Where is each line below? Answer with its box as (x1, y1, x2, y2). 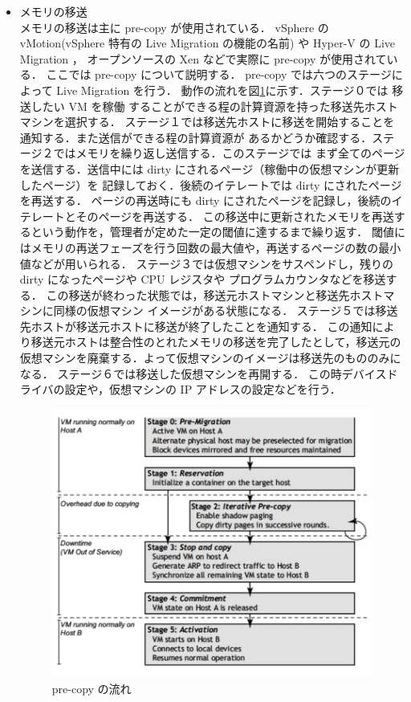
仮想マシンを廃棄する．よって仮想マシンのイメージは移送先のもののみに (19, 349, 401, 366)
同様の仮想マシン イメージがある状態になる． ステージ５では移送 (53, 302, 398, 319)
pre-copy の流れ (51, 680, 132, 696)
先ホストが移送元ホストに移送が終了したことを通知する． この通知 (19, 317, 372, 334)
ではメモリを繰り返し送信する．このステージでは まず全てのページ (53, 145, 405, 161)
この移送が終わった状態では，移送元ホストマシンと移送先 (46, 286, 350, 303)
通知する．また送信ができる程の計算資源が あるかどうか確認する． (19, 129, 372, 145)
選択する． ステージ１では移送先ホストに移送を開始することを (64, 113, 395, 130)
